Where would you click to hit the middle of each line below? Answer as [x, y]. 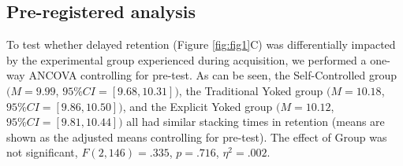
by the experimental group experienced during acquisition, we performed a [187, 59]
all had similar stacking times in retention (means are [256, 122]
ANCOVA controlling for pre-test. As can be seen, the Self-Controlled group [213, 75]
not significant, [42, 152]
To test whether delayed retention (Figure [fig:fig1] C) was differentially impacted [201, 44]
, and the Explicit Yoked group [198, 106]
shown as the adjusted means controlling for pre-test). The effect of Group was [197, 136]
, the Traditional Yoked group [251, 90]
